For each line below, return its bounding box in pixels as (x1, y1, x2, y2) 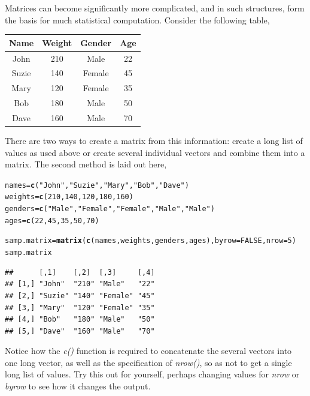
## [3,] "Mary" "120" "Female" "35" (5, 303, 155, 312)
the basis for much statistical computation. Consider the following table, (5, 13, 270, 26)
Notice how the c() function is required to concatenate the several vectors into (5, 344, 292, 357)
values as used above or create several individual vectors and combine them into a (5, 146, 305, 158)
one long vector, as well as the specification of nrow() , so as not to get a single (5, 356, 292, 368)
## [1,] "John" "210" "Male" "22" (5, 280, 155, 289)
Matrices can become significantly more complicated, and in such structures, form (5, 2, 305, 14)
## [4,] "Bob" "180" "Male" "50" (5, 315, 155, 324)
